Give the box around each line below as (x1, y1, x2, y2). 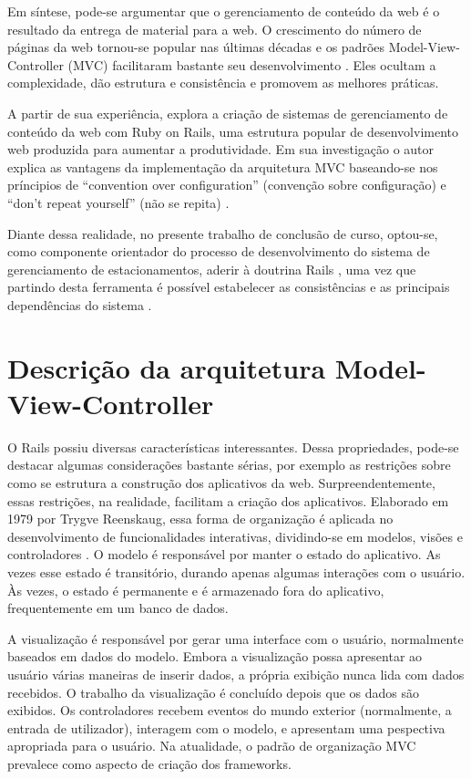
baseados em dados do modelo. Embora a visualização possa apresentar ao (7, 647, 423, 666)
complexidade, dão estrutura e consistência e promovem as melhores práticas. (7, 73, 439, 92)
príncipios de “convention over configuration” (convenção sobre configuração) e (7, 175, 446, 194)
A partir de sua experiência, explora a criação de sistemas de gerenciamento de (7, 103, 448, 122)
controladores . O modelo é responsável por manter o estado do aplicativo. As (7, 545, 441, 564)
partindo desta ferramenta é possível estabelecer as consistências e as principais (7, 277, 450, 296)
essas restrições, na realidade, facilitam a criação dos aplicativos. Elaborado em (7, 491, 449, 510)
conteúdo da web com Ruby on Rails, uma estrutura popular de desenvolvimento (7, 121, 459, 140)
